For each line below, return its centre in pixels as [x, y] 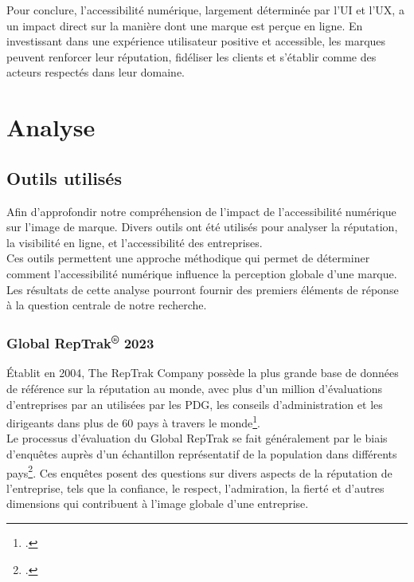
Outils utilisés [64, 177]
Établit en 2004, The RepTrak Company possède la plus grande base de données [203, 373]
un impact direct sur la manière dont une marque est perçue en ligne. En [185, 25]
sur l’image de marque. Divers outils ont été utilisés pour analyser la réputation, [202, 227]
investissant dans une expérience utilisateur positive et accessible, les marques [196, 41]
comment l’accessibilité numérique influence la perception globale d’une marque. [202, 273]
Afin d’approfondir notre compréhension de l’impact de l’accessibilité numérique [201, 211]
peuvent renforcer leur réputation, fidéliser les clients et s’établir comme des [191, 56]
